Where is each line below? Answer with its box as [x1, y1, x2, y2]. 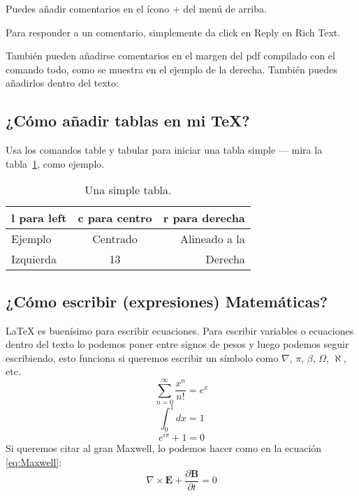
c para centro [78, 210, 152, 226]
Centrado [92, 231, 138, 247]
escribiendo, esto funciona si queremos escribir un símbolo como [6, 350, 279, 365]
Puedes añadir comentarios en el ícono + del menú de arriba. [6, 1, 267, 15]
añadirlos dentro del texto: [6, 75, 119, 90]
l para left [11, 210, 67, 226]
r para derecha [163, 210, 245, 226]
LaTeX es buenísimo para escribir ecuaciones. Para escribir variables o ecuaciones [6, 323, 354, 337]
